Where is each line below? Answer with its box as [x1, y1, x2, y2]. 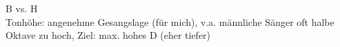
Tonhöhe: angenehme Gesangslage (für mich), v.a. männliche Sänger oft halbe [6, 14, 334, 29]
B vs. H [6, 1, 38, 15]
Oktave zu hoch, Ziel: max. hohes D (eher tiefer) [6, 28, 211, 42]
